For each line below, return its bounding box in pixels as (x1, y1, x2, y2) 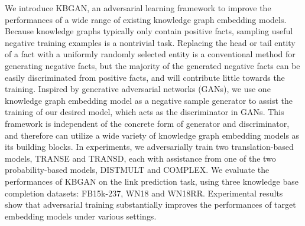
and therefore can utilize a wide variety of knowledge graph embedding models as (5, 129, 300, 141)
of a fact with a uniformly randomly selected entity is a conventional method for (5, 48, 296, 60)
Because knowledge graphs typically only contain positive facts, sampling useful (5, 25, 293, 37)
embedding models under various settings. (5, 209, 157, 222)
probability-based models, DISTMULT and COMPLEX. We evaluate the (5, 163, 270, 176)
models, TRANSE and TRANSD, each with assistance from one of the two (5, 152, 276, 164)
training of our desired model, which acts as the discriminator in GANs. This (5, 106, 284, 118)
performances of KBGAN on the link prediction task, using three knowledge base (5, 175, 298, 187)
